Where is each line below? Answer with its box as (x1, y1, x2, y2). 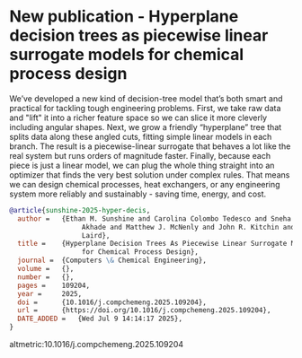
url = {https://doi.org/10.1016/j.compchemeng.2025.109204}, (17, 306, 271, 315)
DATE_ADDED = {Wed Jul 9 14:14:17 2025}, (17, 314, 182, 324)
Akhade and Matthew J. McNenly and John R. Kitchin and (81, 223, 296, 231)
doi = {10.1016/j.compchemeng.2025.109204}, (17, 298, 207, 307)
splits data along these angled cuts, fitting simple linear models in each (9, 131, 272, 142)
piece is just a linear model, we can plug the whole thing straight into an (9, 160, 275, 170)
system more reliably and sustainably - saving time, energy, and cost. (9, 188, 267, 199)
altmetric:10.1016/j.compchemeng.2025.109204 (9, 339, 184, 350)
